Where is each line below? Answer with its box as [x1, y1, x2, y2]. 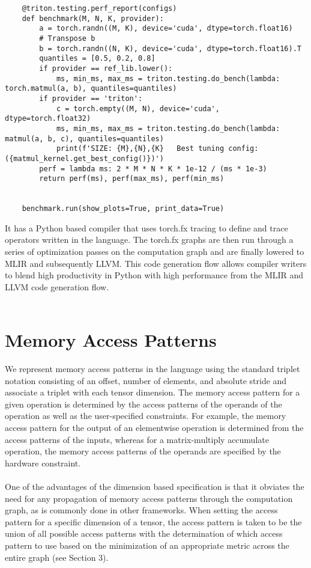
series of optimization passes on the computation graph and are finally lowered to [5, 245, 304, 257]
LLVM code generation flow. [5, 280, 109, 293]
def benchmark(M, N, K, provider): [22, 14, 164, 23]
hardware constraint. [5, 456, 81, 469]
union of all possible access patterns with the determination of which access [5, 527, 283, 540]
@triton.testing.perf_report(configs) [22, 4, 177, 13]
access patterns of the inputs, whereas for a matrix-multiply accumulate [5, 433, 269, 445]
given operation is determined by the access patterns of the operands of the [5, 397, 282, 410]
